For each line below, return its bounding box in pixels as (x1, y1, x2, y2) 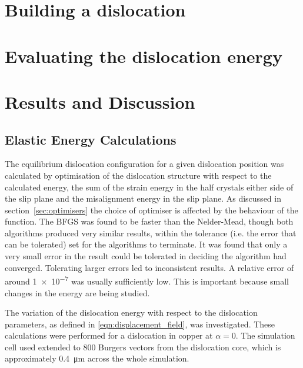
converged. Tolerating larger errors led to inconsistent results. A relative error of (5, 261, 294, 273)
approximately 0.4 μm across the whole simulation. (5, 352, 189, 364)
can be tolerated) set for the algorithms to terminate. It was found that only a (5, 238, 288, 250)
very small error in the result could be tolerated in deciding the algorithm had (5, 250, 287, 262)
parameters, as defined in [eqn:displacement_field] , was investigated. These (5, 317, 275, 330)
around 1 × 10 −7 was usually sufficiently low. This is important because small (5, 273, 289, 287)
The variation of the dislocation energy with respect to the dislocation (5, 306, 258, 319)
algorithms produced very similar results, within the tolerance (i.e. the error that (5, 226, 297, 239)
